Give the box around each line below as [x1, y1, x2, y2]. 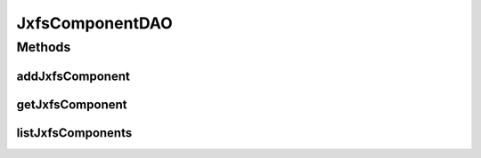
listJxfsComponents [16, 125, 133, 140]
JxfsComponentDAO [16, 13, 173, 33]
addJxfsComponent [16, 68, 131, 83]
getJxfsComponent [16, 97, 128, 112]
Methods [16, 39, 71, 55]
